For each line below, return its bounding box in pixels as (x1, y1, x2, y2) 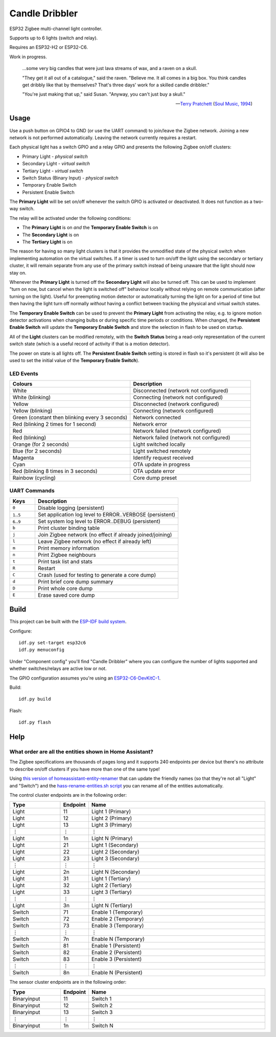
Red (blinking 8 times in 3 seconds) (12, 468, 98, 475)
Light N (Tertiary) (91, 902, 133, 909)
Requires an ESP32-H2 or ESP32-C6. (9, 44, 88, 51)
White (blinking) (12, 394, 51, 401)
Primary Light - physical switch (22, 153, 88, 160)
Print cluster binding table (37, 524, 100, 531)
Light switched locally (133, 441, 186, 448)
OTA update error (133, 468, 175, 475)
